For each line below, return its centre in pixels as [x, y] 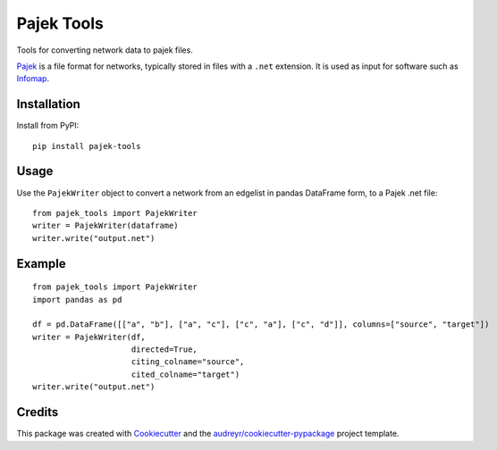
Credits [38, 412]
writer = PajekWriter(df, [89, 337]
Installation [48, 104]
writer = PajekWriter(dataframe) [105, 226]
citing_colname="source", [188, 362]
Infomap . [33, 79]
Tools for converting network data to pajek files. [105, 50]
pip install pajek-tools [87, 146]
